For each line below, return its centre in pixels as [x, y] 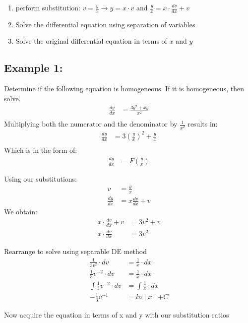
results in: [203, 124]
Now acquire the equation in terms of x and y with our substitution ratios [117, 314]
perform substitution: [48, 7]
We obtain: [21, 212]
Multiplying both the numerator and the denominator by [91, 124]
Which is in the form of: [41, 150]
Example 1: [33, 68]
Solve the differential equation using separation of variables [105, 24]
